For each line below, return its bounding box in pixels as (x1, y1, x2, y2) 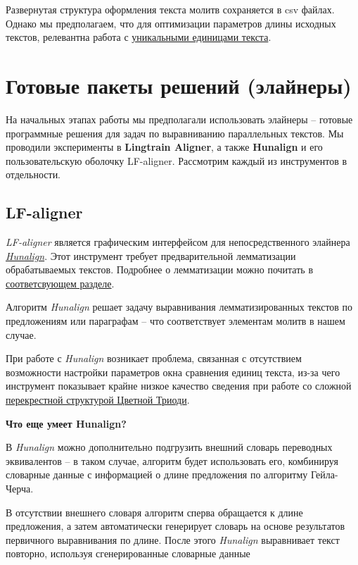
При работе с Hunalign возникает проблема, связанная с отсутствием (6, 351, 302, 366)
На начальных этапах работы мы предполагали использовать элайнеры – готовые (6, 111, 353, 126)
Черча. (6, 480, 34, 495)
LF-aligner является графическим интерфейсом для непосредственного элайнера (6, 235, 350, 249)
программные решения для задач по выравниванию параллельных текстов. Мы (6, 125, 344, 140)
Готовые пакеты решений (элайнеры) (6, 70, 352, 99)
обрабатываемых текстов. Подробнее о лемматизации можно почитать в (6, 262, 313, 277)
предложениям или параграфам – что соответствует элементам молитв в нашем (6, 313, 345, 328)
